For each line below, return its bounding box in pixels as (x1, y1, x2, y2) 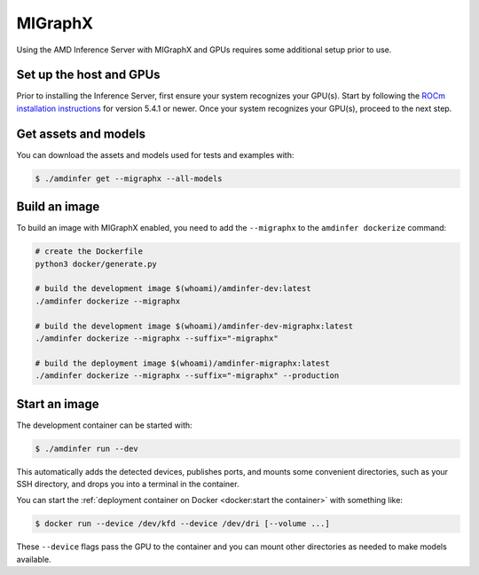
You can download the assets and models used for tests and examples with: (16, 149, 294, 160)
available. (16, 554, 52, 564)
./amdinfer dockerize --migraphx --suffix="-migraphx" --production (35, 371, 340, 381)
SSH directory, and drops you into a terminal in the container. (16, 478, 239, 489)
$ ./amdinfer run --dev (35, 444, 139, 453)
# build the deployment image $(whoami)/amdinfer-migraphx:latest (35, 358, 330, 368)
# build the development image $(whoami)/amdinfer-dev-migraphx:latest (35, 320, 354, 331)
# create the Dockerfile (35, 247, 144, 256)
